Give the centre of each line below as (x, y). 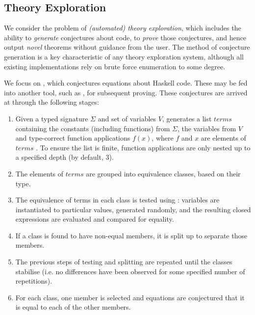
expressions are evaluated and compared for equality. (95, 219)
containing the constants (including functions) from (93, 128)
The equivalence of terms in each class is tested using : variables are (117, 200)
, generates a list (187, 118)
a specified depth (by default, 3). (64, 157)
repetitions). (34, 281)
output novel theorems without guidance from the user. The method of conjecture (127, 47)
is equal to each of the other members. (73, 307)
